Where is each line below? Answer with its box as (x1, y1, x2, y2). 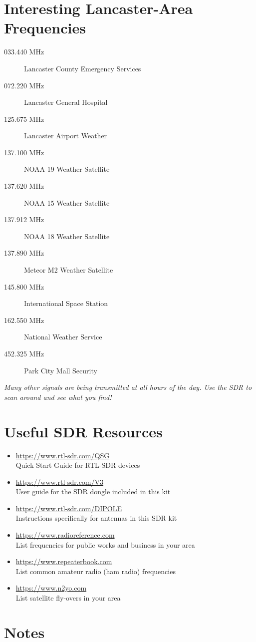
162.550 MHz (4, 315, 44, 325)
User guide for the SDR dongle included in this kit (15, 486, 171, 497)
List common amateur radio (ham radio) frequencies (15, 566, 176, 576)
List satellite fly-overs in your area (15, 593, 121, 603)
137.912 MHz (4, 214, 44, 225)
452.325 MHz (4, 348, 44, 358)
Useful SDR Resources (4, 421, 163, 441)
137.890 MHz (4, 248, 44, 258)
